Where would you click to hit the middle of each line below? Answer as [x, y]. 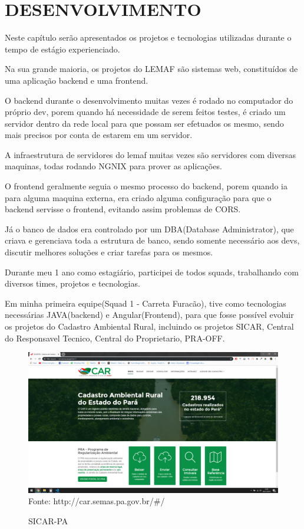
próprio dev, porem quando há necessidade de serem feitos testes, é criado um [145, 112]
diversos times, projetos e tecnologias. [72, 283]
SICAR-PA [48, 520]
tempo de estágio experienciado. [62, 49]
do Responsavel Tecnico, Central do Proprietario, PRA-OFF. [115, 338]
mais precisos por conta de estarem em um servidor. [99, 135]
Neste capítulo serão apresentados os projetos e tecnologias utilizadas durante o [148, 37]
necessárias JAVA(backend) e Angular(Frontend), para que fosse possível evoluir [149, 315]
